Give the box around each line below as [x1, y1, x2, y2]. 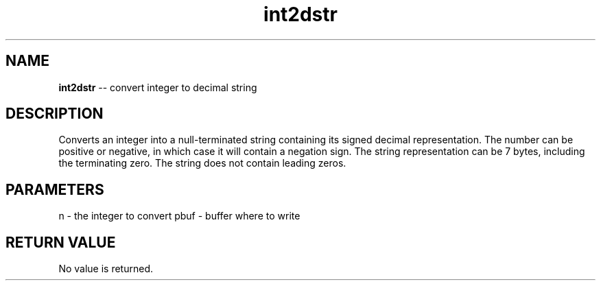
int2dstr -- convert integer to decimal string [58, 81, 257, 93]
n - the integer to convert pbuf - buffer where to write [58, 210, 300, 222]
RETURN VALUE [5, 233, 116, 251]
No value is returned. [58, 263, 154, 275]
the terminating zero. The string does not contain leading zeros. [58, 157, 346, 169]
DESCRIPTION [5, 105, 104, 123]
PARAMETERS [5, 180, 104, 198]
